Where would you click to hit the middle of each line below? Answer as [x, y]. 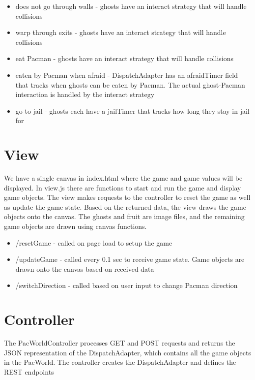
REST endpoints [29, 371]
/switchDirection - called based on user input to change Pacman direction [127, 285]
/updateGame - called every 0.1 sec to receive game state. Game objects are [130, 259]
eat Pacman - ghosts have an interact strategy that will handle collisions [124, 58]
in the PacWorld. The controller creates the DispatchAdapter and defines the [120, 362]
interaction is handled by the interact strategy [85, 94]
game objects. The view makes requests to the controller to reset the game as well [127, 197]
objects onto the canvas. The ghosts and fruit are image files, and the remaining [124, 216]
